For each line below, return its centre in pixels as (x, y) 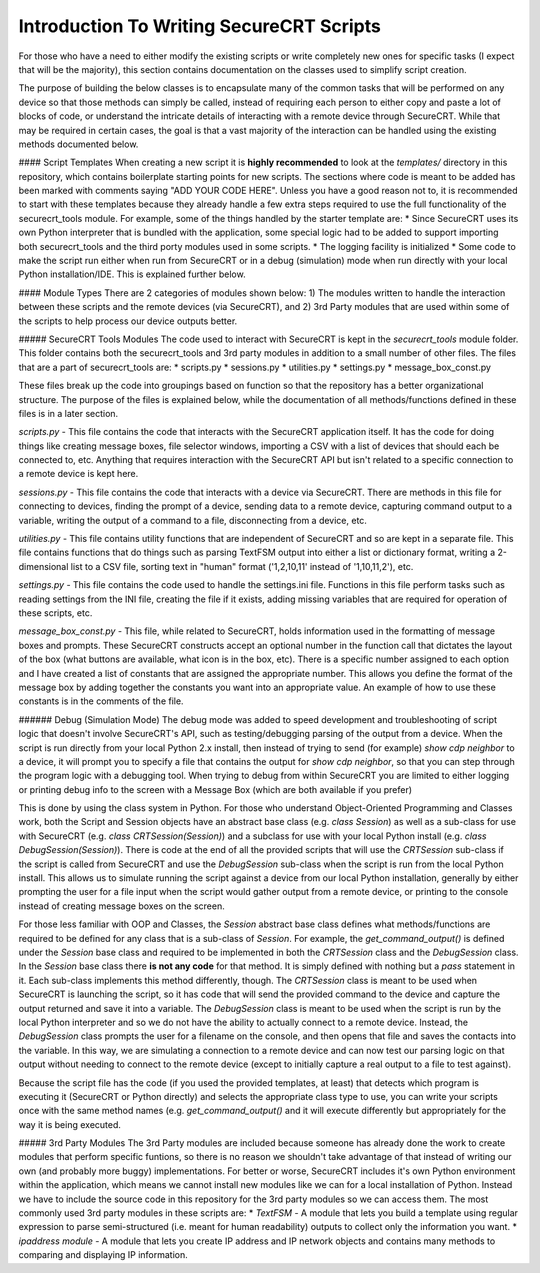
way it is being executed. (70, 1124)
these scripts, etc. (55, 613)
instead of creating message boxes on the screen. (121, 906)
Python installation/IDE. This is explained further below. (132, 274)
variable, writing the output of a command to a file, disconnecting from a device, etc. (192, 520)
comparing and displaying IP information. (103, 1255)
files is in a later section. (68, 413)
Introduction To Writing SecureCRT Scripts (200, 26)
